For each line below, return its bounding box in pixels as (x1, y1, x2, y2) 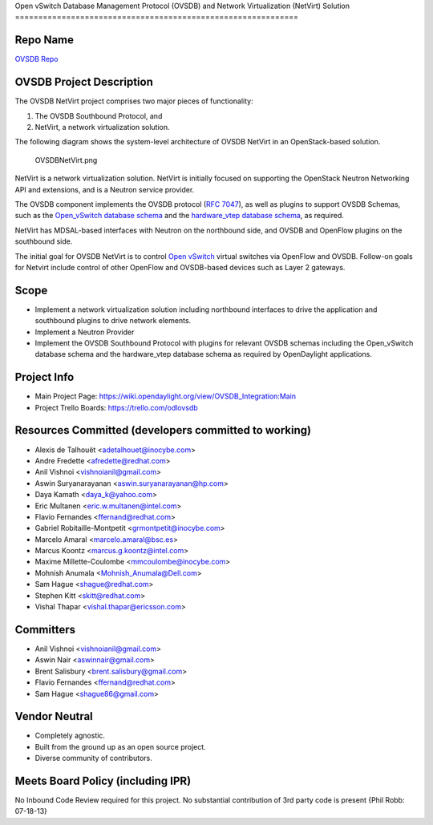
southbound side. (14, 237, 73, 246)
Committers (14, 622, 76, 637)
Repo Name (14, 33, 75, 47)
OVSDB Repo (14, 55, 59, 64)
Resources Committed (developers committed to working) (14, 423, 312, 437)
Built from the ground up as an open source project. (34, 742, 206, 751)
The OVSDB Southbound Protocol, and (34, 111, 163, 120)
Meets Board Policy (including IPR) (14, 774, 192, 787)
